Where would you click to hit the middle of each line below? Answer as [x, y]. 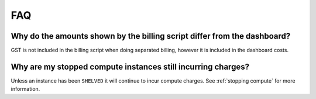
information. [25, 89]
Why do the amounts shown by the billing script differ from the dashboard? [151, 36]
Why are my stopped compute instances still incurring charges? [130, 66]
